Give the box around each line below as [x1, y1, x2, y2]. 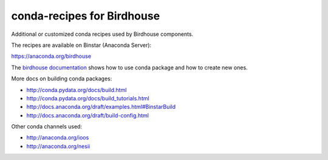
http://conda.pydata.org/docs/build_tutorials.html [26, 94, 149, 102]
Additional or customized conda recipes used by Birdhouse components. [11, 30, 194, 38]
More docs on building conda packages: [11, 75, 112, 82]
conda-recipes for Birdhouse [11, 9, 160, 23]
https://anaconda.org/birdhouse [11, 52, 91, 60]
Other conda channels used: [11, 123, 82, 130]
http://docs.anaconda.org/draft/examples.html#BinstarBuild [26, 103, 176, 111]
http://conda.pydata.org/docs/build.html [26, 86, 127, 94]
